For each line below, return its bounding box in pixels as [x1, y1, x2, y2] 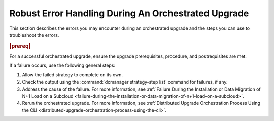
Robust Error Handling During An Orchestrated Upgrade [9, 8, 249, 19]
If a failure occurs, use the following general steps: [9, 62, 116, 68]
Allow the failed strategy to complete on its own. [22, 71, 123, 78]
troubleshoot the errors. [9, 32, 59, 38]
